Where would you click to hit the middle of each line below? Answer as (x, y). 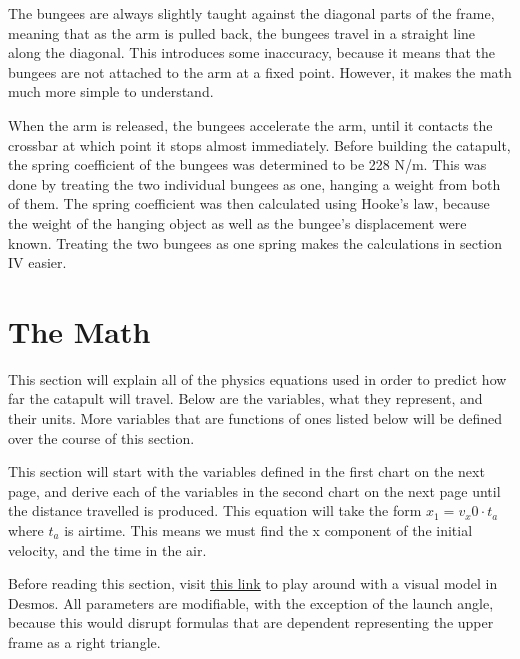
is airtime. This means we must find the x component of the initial (268, 530)
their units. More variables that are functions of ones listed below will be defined (255, 418)
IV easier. (37, 262)
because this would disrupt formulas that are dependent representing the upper (251, 622)
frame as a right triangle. (84, 641)
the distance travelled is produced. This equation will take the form (215, 510)
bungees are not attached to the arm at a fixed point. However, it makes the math (260, 71)
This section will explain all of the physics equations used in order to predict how (257, 378)
